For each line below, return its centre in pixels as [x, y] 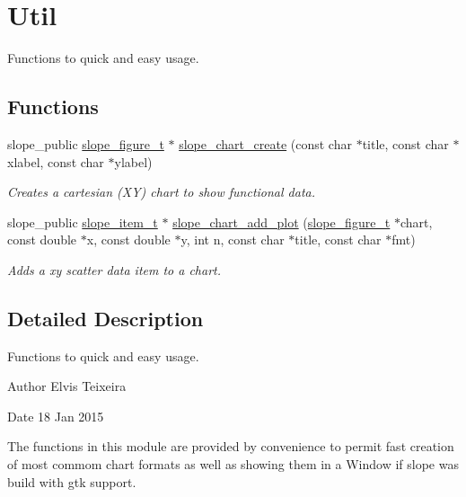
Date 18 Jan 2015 [56, 416]
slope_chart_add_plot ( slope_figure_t [281, 222]
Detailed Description [106, 318]
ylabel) [133, 161]
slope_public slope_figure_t [86, 143]
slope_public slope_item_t [83, 222]
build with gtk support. [72, 481]
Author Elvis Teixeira [67, 386]
